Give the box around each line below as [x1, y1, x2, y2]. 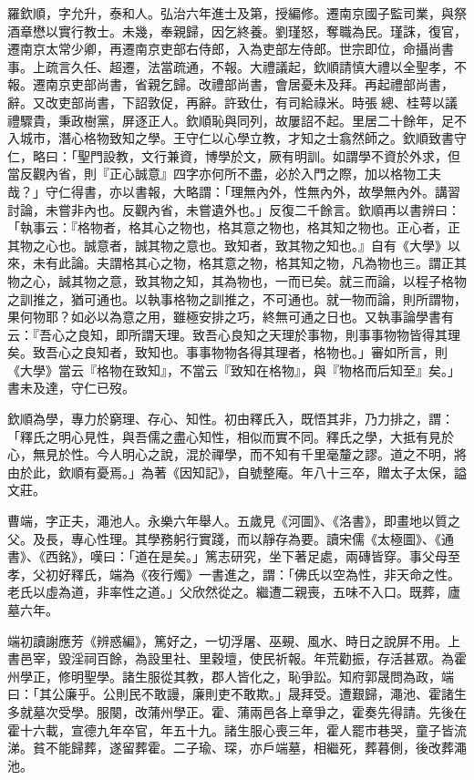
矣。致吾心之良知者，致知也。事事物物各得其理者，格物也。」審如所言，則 [7, 343, 448, 362]
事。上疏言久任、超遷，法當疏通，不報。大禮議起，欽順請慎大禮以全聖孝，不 [7, 56, 467, 76]
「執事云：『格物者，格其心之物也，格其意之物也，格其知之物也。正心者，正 [7, 218, 460, 237]
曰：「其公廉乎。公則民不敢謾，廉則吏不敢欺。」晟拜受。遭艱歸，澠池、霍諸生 [7, 684, 467, 703]
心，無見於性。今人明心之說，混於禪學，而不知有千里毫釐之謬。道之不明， [7, 445, 454, 464]
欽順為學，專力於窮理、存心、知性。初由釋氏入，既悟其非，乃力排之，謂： [7, 409, 454, 428]
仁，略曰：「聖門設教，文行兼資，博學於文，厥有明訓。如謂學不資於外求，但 [7, 146, 460, 165]
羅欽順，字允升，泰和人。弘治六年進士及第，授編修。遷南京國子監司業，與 [7, 4, 454, 22]
